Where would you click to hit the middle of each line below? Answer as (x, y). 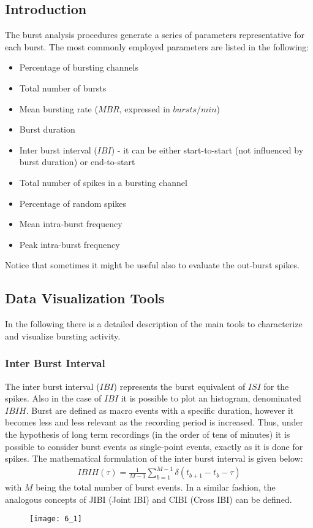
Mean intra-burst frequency (71, 224)
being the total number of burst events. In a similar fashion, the (156, 487)
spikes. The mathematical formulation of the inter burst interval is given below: (154, 458)
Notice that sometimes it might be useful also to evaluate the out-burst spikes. (152, 265)
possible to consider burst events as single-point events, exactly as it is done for (154, 446)
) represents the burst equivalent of (179, 386)
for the (276, 386)
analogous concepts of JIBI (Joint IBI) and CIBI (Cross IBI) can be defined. (149, 499)
